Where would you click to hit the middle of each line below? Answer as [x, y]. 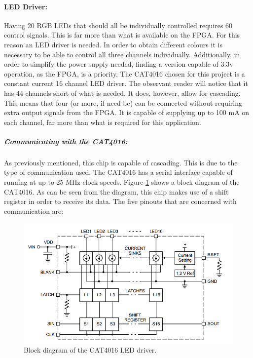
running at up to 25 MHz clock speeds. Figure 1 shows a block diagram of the [122, 182]
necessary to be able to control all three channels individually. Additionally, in [122, 54]
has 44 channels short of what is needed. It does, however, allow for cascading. [122, 93]
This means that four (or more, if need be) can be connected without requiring [123, 102]
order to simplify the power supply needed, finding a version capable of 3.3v [119, 64]
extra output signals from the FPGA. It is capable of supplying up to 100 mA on [127, 112]
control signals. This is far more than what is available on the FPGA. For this [122, 35]
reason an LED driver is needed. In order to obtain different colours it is [113, 44]
